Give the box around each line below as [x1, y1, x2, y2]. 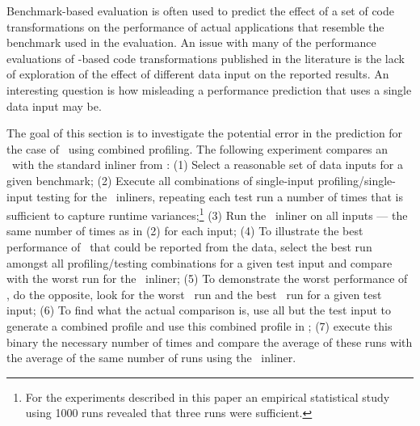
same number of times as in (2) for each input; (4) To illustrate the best [6, 222, 363, 239]
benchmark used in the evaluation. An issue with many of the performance [6, 34, 376, 51]
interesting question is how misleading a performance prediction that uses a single [6, 81, 412, 98]
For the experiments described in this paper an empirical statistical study [25, 388, 390, 405]
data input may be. [6, 97, 102, 114]
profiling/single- [317, 171, 396, 188]
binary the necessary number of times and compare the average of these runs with [6, 333, 413, 350]
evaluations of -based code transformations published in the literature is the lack [6, 49, 405, 66]
